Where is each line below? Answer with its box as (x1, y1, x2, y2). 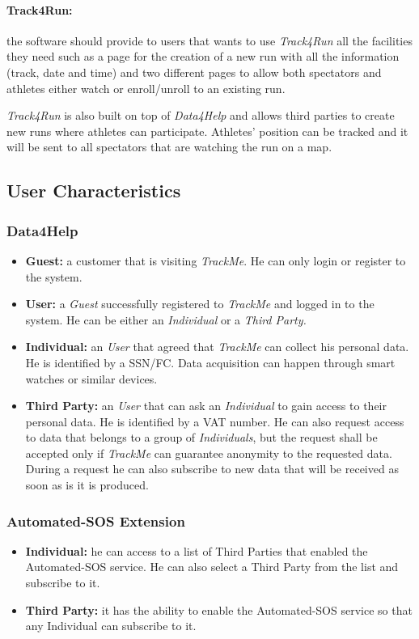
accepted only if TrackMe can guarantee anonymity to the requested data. (25, 444, 392, 461)
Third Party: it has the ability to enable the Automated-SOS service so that (25, 601, 413, 618)
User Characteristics (6, 178, 181, 203)
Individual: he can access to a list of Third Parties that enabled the (25, 542, 368, 559)
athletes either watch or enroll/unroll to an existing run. (6, 79, 286, 96)
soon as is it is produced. (25, 476, 149, 493)
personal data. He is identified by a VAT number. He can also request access (25, 413, 404, 430)
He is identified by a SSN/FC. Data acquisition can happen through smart (25, 353, 396, 370)
